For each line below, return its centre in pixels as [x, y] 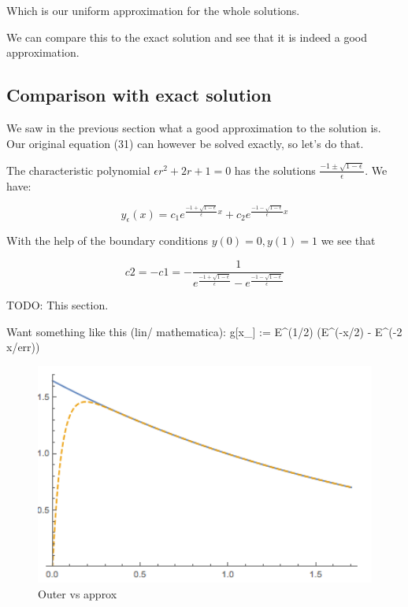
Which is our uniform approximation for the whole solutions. [153, 10]
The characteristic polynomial [78, 170]
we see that [348, 241]
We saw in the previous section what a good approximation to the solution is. [194, 127]
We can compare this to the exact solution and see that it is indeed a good [187, 37]
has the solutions [275, 170]
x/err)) [23, 347]
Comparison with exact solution [139, 95]
